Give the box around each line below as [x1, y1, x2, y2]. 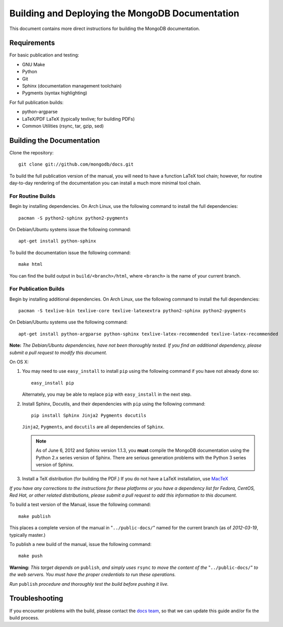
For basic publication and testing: [9, 52, 79, 58]
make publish [18, 513, 51, 519]
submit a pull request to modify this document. [9, 349, 108, 356]
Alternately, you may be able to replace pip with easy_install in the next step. [22, 391, 192, 397]
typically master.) [9, 532, 46, 538]
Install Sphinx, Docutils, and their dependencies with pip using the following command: [22, 400, 206, 407]
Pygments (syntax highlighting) [22, 90, 87, 96]
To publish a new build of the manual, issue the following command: [9, 541, 152, 548]
